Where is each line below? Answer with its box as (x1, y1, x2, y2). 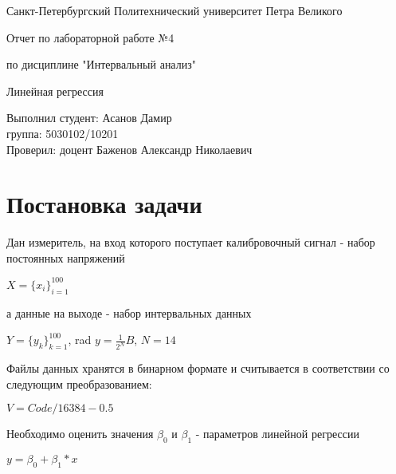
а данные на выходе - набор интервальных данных (6, 304, 252, 321)
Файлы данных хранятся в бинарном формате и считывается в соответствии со (6, 360, 390, 377)
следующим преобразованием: (6, 375, 152, 392)
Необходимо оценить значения (6, 425, 154, 442)
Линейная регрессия (6, 82, 104, 99)
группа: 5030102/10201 (6, 124, 119, 141)
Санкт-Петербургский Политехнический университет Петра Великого (6, 2, 343, 18)
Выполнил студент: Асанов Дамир (6, 109, 172, 126)
